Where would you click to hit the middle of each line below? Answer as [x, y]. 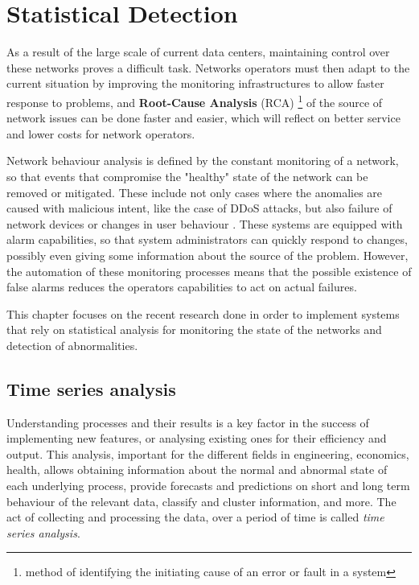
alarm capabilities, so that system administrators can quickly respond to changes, [207, 239]
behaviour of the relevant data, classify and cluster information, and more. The [201, 501]
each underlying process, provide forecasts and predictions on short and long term [208, 486]
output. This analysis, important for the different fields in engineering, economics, [208, 453]
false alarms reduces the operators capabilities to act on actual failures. [182, 287]
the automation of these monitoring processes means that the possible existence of [209, 271]
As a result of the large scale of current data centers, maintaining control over [198, 52]
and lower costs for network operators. [101, 133]
